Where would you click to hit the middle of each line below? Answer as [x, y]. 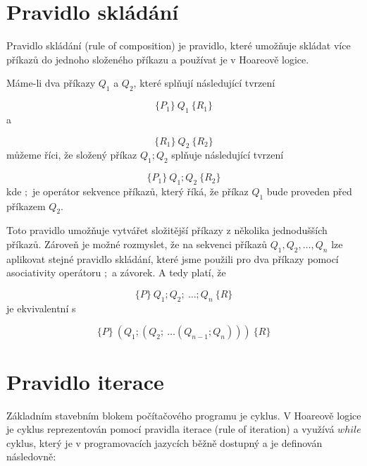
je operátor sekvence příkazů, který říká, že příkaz [140, 191]
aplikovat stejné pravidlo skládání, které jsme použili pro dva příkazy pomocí [173, 258]
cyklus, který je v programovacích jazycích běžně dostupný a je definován [164, 442]
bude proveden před [309, 191]
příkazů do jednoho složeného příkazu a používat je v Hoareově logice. [158, 59]
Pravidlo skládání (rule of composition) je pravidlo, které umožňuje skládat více [179, 45]
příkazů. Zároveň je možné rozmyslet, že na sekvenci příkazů [137, 244]
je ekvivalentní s [41, 308]
